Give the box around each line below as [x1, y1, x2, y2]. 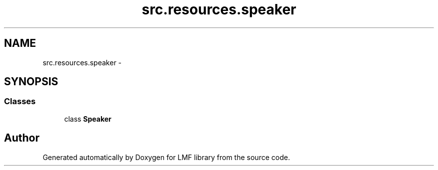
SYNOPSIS [4, 75, 58, 88]
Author [4, 132, 39, 145]
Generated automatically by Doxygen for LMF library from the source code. [42, 153, 290, 162]
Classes [4, 96, 36, 107]
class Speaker [64, 114, 111, 123]
